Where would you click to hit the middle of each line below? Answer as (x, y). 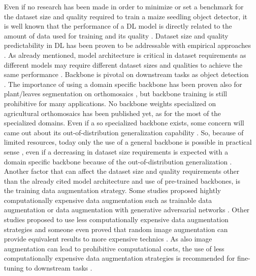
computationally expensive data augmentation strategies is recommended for (120, 258)
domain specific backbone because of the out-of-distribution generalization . (118, 161)
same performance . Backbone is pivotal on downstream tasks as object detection (126, 74)
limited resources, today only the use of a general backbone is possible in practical (128, 142)
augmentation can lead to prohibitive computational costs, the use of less (114, 248)
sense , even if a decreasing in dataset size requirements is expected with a (116, 151)
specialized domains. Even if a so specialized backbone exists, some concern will (124, 123)
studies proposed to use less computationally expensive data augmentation (116, 219)
